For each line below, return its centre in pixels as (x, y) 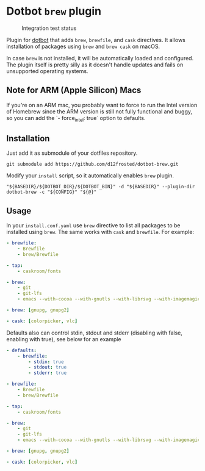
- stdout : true (48, 367)
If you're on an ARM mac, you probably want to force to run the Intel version (102, 105)
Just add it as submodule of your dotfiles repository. (72, 153)
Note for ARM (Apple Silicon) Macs (74, 90)
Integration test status (49, 28)
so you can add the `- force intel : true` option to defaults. (76, 119)
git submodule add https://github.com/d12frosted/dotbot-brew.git (92, 165)
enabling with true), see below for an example (64, 339)
